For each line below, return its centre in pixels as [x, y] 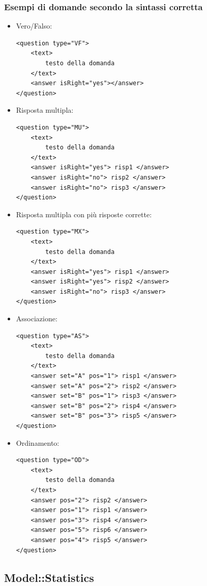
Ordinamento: [38, 442]
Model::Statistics [49, 577]
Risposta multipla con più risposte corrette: [84, 214]
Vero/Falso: [34, 26]
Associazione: [37, 319]
